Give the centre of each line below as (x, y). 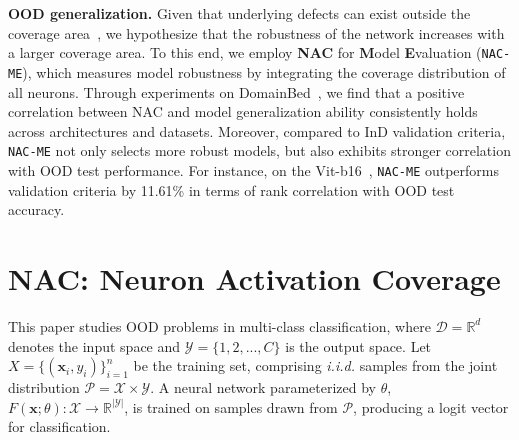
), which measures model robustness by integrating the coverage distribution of (264, 71)
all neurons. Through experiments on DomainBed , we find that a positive (236, 91)
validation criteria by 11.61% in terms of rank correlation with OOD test (231, 189)
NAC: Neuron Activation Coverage (254, 277)
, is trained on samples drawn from (231, 406)
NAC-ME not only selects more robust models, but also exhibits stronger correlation (259, 150)
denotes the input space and (94, 345)
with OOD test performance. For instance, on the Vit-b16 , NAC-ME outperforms (254, 169)
